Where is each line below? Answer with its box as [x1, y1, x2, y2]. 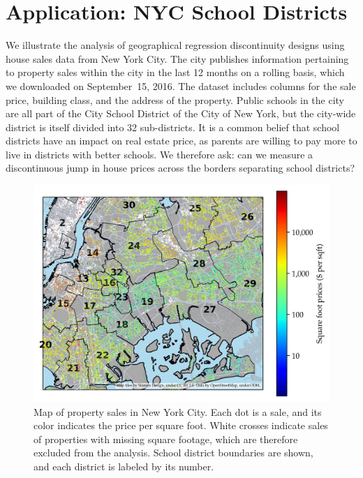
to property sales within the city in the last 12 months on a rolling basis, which [6, 65, 345, 80]
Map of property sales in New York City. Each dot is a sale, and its [34, 404, 322, 419]
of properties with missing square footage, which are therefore [34, 431, 298, 446]
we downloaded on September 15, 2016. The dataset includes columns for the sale [6, 78, 356, 93]
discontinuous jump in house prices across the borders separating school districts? [6, 160, 355, 175]
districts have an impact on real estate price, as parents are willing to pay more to [6, 133, 357, 148]
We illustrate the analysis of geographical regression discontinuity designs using [6, 38, 345, 52]
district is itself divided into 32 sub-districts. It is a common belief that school [6, 119, 340, 134]
